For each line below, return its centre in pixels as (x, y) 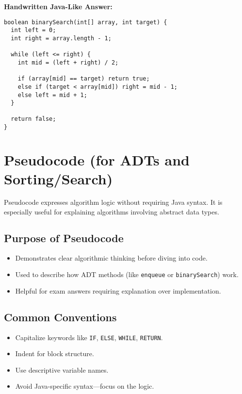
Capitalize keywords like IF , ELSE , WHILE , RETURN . (89, 337)
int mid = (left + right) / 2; (68, 62)
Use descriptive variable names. (62, 369)
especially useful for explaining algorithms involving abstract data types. (112, 211)
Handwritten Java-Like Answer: (58, 6)
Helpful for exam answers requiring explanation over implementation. (118, 290)
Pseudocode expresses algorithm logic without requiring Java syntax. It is (113, 202)
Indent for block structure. (55, 353)
